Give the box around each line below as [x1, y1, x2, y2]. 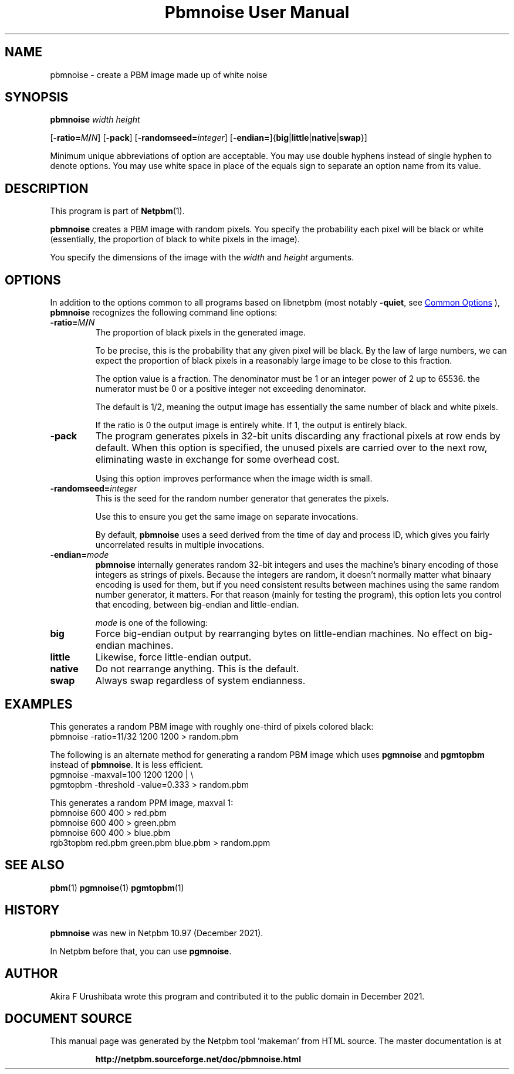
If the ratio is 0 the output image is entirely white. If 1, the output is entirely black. [95, 420, 407, 431]
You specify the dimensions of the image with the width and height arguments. [50, 252, 354, 263]
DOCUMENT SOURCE [5, 1011, 132, 1026]
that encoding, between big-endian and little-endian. [95, 599, 299, 610]
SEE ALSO [5, 858, 65, 873]
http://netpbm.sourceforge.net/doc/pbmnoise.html [95, 1054, 301, 1065]
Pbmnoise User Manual [164, 2, 350, 22]
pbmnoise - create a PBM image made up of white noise [50, 69, 268, 80]
